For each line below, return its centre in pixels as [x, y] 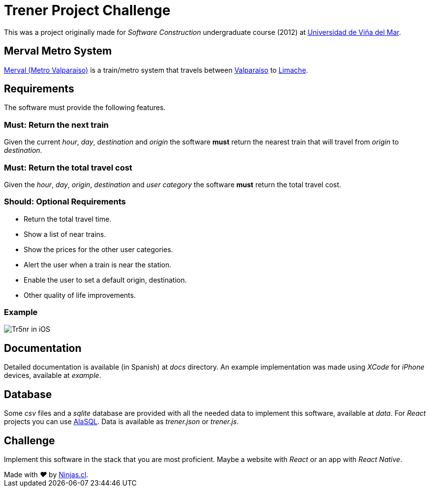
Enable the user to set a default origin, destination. [105, 280]
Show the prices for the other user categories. [98, 249]
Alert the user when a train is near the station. [98, 264]
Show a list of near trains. [65, 234]
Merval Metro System [58, 51]
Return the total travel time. [68, 219]
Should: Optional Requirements [65, 202]
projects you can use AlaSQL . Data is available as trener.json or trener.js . [122, 422]
